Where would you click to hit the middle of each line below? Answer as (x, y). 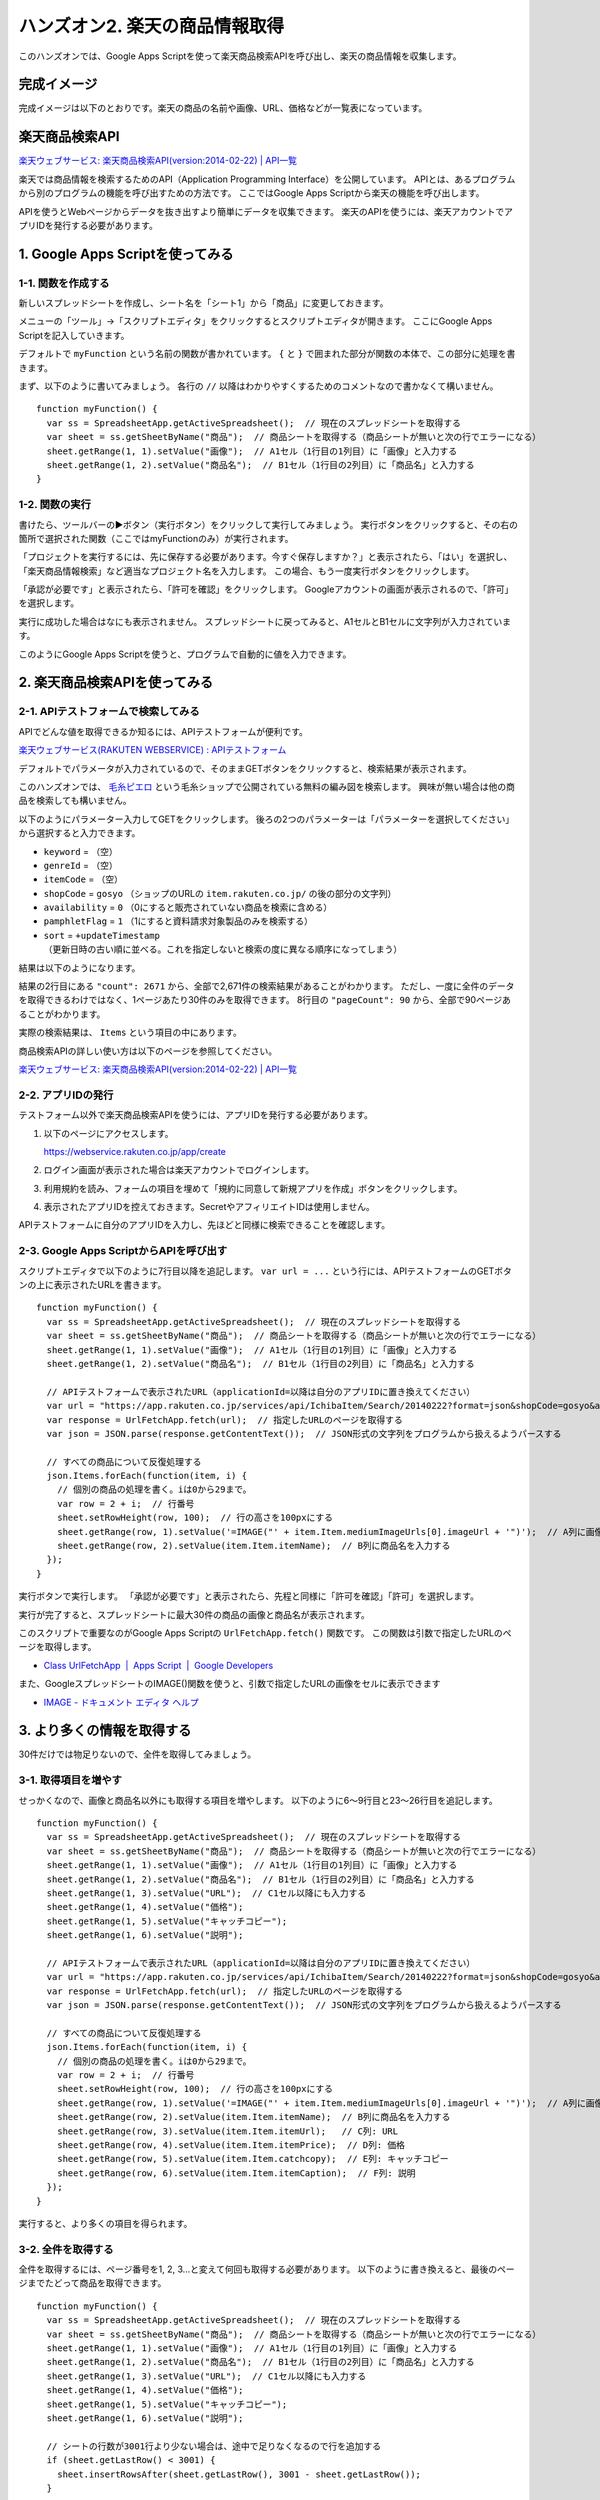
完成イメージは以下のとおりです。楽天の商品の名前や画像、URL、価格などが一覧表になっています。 (223, 108)
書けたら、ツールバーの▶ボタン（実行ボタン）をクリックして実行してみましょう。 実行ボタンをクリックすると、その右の (268, 524)
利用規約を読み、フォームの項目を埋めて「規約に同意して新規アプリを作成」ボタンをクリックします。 (253, 1188)
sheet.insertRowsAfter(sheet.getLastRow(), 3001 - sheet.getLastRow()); (239, 2474)
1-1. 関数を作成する (64, 283)
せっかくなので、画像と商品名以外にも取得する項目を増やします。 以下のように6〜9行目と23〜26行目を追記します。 (258, 1800)
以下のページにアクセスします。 (108, 1133)
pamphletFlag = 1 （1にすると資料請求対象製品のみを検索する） (178, 921)
